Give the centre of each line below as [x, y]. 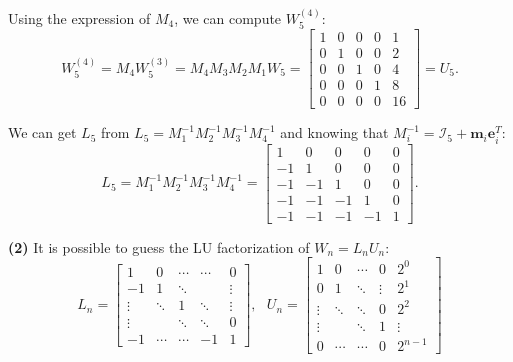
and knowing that [334, 132]
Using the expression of [79, 17]
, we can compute [228, 17]
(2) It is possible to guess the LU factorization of [159, 246]
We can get [42, 132]
